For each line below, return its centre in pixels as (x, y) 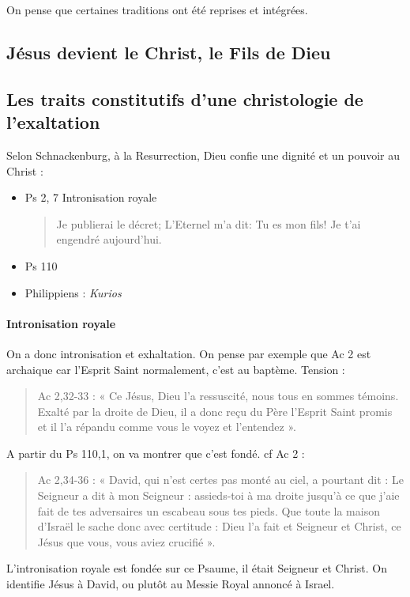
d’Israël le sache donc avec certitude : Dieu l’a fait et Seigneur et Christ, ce (219, 526)
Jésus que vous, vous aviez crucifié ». (126, 541)
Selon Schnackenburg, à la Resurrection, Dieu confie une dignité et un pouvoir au (203, 155)
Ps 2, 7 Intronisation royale (91, 197)
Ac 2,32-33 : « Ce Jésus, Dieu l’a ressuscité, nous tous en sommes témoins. (218, 396)
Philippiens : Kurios (73, 292)
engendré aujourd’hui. (109, 239)
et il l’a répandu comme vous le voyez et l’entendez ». (167, 427)
